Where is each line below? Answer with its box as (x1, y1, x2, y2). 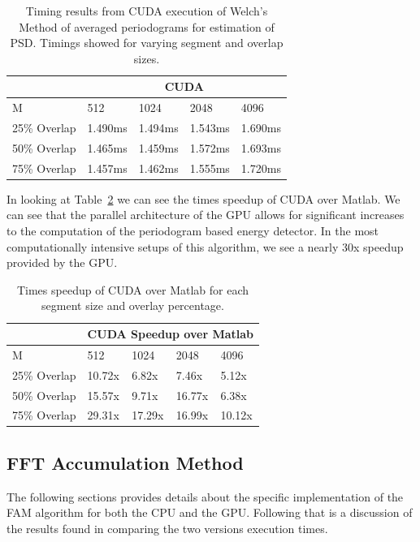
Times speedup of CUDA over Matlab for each (16, 281, 249, 298)
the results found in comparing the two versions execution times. (6, 519, 328, 536)
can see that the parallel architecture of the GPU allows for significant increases (6, 206, 405, 223)
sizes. (133, 49, 160, 67)
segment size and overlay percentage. (41, 297, 224, 314)
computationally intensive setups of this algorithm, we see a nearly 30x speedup (6, 238, 404, 255)
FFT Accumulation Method (6, 450, 244, 475)
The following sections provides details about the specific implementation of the (6, 488, 404, 505)
